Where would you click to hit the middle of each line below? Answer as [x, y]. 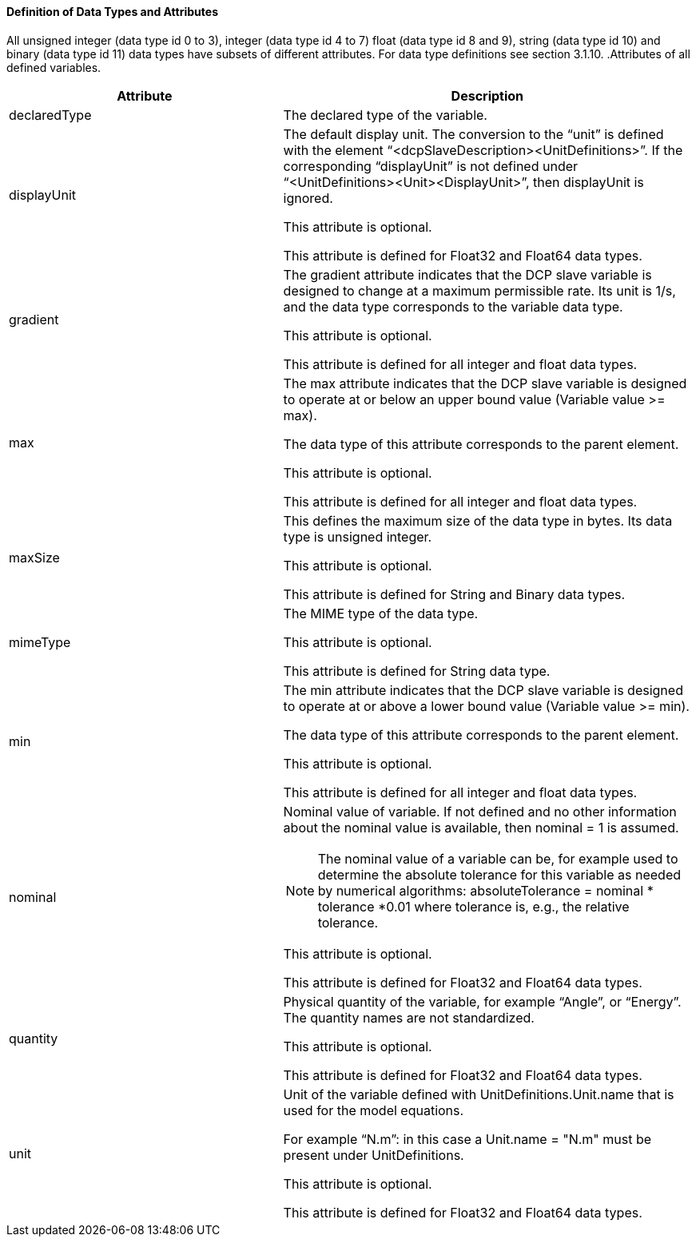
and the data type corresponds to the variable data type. [453, 306]
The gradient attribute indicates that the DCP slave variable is [467, 274]
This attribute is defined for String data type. [417, 671]
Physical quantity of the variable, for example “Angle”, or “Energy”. [482, 1001]
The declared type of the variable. [385, 115]
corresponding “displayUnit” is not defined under [431, 166]
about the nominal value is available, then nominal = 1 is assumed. [481, 827]
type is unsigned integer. [358, 536]
